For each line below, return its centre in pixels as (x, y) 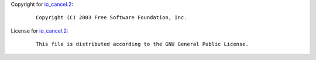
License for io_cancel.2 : (39, 31)
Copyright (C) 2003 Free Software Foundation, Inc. (111, 18)
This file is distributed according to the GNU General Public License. (142, 44)
